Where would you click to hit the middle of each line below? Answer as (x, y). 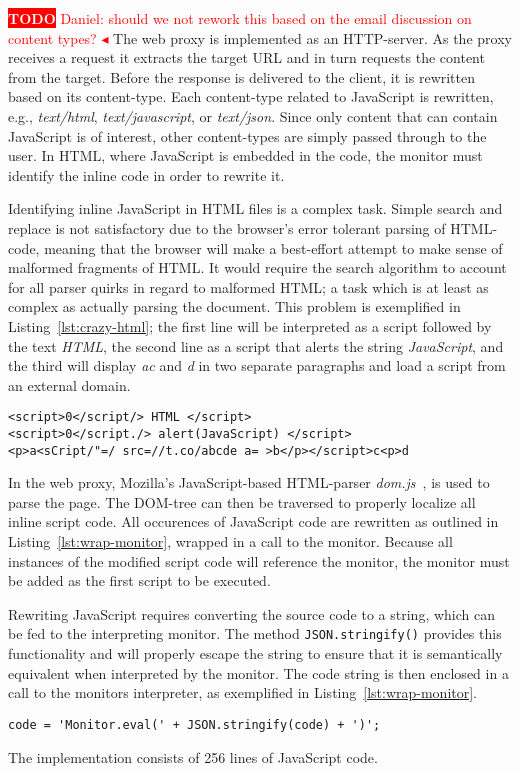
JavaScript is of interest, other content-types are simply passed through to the (247, 135)
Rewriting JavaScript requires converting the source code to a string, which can (251, 613)
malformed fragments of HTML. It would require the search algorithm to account (257, 267)
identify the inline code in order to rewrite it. (146, 174)
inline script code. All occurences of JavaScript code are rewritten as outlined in (253, 521)
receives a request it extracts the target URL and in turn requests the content (246, 57)
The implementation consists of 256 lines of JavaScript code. (193, 756)
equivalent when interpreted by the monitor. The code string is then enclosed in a (258, 672)
